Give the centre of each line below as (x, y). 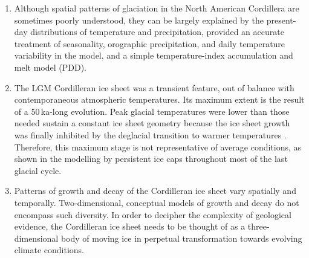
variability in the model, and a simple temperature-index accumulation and (154, 55)
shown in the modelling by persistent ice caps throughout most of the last (151, 159)
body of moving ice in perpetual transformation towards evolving (181, 238)
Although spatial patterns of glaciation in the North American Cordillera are (157, 8)
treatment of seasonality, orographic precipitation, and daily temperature (150, 43)
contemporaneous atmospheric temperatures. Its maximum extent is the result (159, 99)
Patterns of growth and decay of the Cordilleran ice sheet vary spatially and (155, 191)
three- (259, 226)
